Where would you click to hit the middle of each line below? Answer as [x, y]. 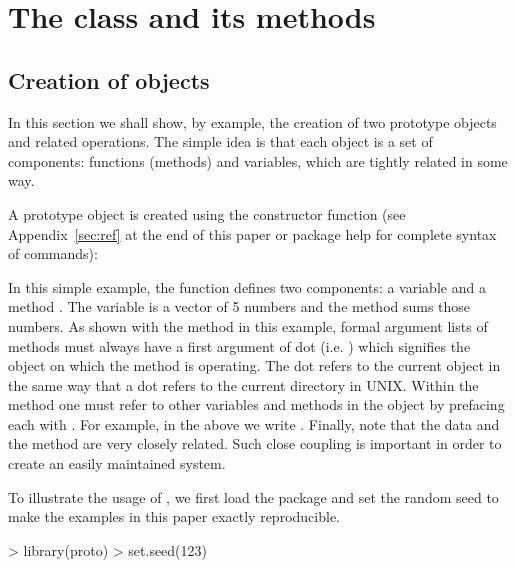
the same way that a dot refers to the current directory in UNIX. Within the [243, 384]
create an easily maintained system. [117, 463]
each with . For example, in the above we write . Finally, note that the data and [254, 423]
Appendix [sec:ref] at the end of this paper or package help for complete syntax [252, 233]
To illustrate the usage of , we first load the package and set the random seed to [253, 496]
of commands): [53, 253]
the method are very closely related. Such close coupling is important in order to [255, 443]
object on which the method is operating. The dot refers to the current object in [254, 365]
